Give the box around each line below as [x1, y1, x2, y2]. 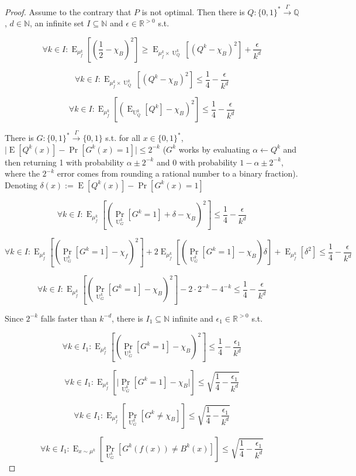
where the [5, 167, 40, 180]
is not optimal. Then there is [141, 5, 245, 18]
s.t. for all [105, 132, 140, 144]
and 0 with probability [156, 156, 237, 168]
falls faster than [40, 312, 97, 324]
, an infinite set [30, 17, 84, 29]
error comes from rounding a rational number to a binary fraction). [57, 167, 298, 180]
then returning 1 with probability [5, 156, 124, 168]
